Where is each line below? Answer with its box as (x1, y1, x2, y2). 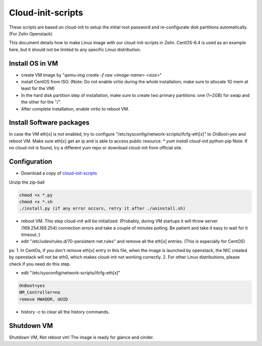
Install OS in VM (9, 59, 58, 67)
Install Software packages (9, 119, 90, 127)
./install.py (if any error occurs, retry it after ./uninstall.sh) (19, 206, 186, 211)
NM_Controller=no (19, 290, 61, 295)
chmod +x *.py (19, 192, 53, 198)
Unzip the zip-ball (9, 179, 45, 185)
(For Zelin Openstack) (9, 31, 53, 36)
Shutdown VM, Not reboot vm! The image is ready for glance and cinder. (9, 334, 154, 340)
